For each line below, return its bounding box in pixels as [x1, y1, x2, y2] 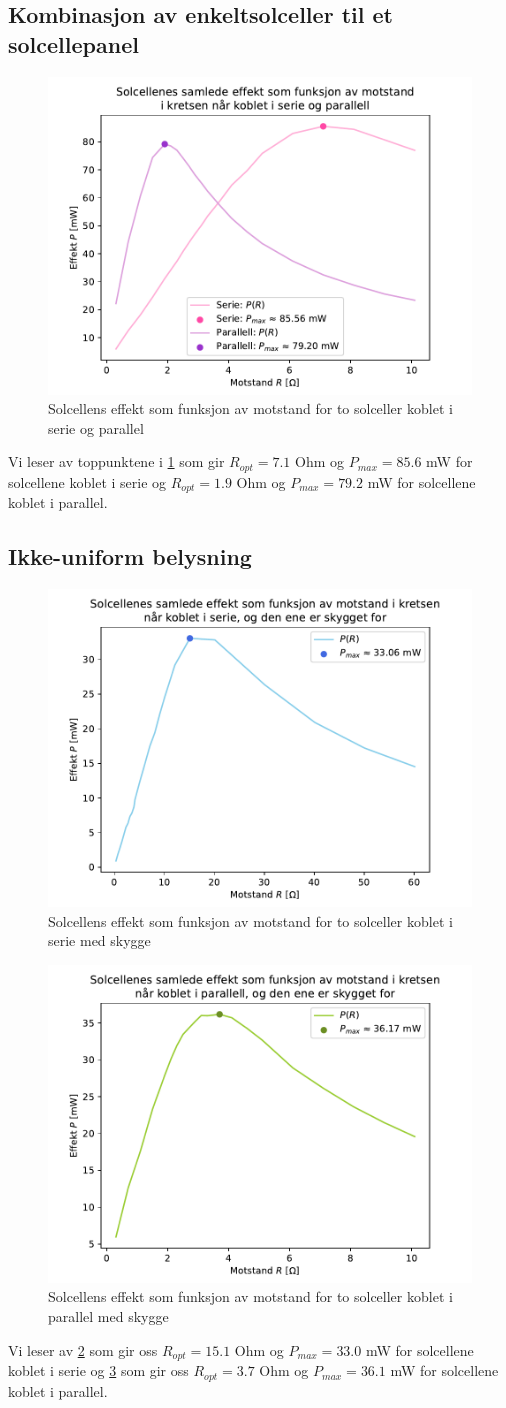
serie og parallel [48, 417, 144, 438]
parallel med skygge [48, 1306, 169, 1327]
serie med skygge [48, 930, 151, 951]
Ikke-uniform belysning [8, 541, 252, 572]
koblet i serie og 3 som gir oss [8, 1360, 189, 1381]
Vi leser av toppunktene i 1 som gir [8, 451, 225, 472]
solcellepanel [8, 28, 139, 59]
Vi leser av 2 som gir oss [8, 1339, 158, 1360]
